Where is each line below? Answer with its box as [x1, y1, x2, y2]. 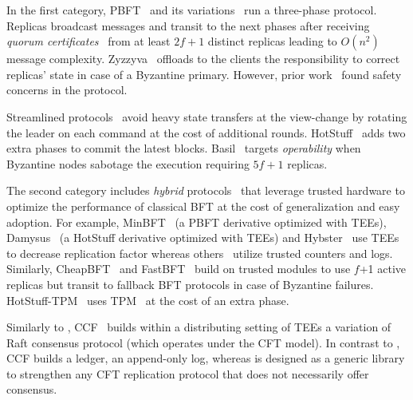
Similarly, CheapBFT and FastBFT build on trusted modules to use [6, 260, 351, 277]
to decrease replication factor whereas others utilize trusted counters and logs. [6, 244, 393, 261]
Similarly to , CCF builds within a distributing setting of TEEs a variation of [6, 319, 391, 335]
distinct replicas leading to [207, 33, 337, 50]
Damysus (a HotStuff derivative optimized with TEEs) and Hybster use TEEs [6, 229, 399, 246]
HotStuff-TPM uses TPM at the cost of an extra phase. [6, 291, 289, 308]
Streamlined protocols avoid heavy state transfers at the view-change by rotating [6, 108, 407, 125]
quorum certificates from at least [6, 33, 171, 50]
